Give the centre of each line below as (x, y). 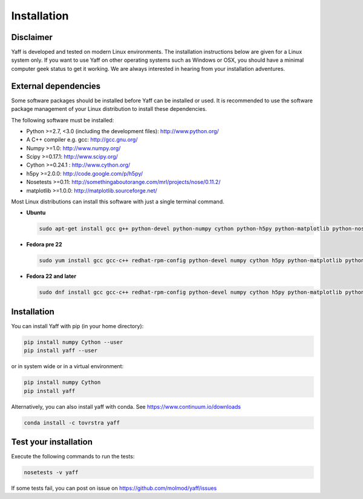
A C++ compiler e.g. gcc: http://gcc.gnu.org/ (82, 140)
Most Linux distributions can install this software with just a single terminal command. (118, 202)
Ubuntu (36, 213)
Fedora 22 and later (51, 276)
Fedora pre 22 (44, 245)
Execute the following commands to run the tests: (73, 457)
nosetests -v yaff (51, 473)
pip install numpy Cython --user (74, 342)
